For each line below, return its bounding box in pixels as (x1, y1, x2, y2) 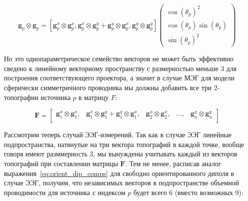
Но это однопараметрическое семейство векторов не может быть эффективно (4, 53, 234, 64)
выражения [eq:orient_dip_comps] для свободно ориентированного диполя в (4, 168, 234, 178)
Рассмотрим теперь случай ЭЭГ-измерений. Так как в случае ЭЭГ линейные (4, 129, 232, 140)
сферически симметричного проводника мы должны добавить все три (4, 82, 212, 92)
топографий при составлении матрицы (4, 158, 118, 168)
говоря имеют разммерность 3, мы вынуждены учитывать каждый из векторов (4, 149, 237, 159)
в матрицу (78, 92, 109, 102)
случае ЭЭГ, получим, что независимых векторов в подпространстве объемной (4, 177, 239, 188)
